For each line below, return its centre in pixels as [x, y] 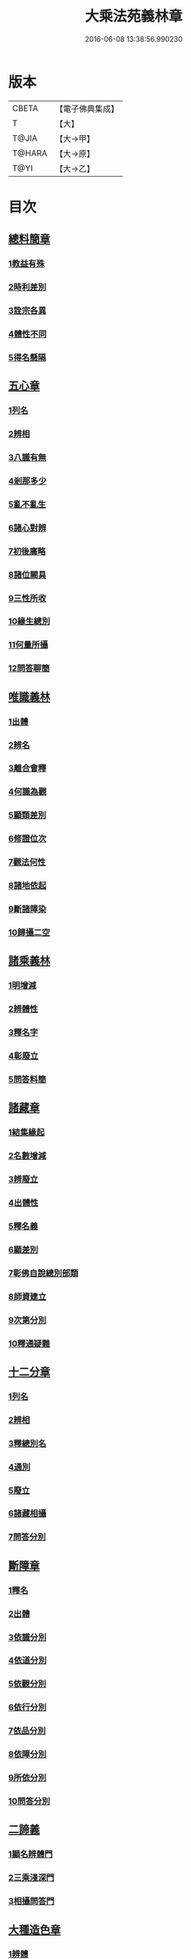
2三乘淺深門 [31, 1877]
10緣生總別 [29, 622]
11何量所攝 [28, 645]
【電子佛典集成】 [87, 109]
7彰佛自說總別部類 [43, 1273]
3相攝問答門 [31, 1901]
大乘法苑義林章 [134, 16]
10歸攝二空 [29, 932]
